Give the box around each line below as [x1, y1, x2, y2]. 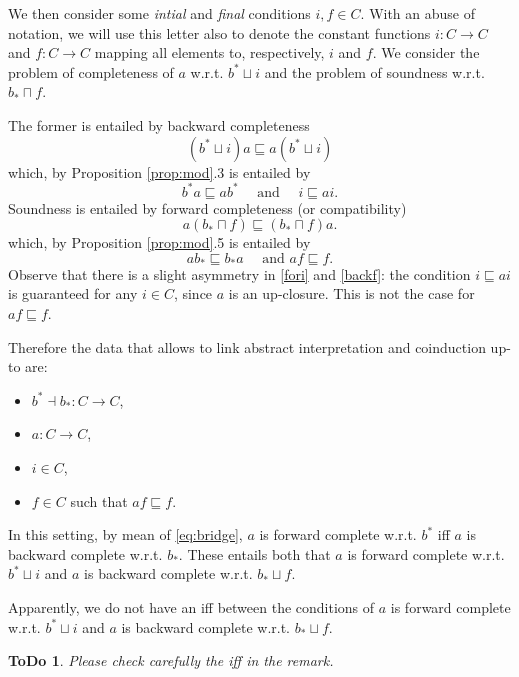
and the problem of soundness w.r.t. [264, 61, 485, 82]
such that [70, 490, 128, 511]
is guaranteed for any [8, 283, 138, 304]
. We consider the [372, 42, 480, 63]
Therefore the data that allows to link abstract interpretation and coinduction [8, 336, 486, 357]
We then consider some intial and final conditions [8, 3, 311, 23]
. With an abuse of [360, 3, 475, 23]
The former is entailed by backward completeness [8, 114, 310, 135]
